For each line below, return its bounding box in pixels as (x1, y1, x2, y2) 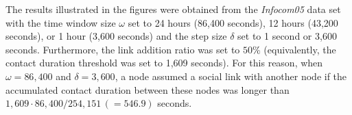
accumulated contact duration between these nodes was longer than (5, 82, 290, 97)
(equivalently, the (263, 42, 336, 56)
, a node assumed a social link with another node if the (115, 68, 347, 83)
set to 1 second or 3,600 (237, 29, 337, 43)
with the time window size (5, 15, 116, 29)
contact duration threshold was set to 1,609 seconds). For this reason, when (5, 55, 323, 70)
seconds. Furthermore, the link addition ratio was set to (5, 42, 240, 56)
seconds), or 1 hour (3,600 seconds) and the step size (5, 29, 227, 43)
